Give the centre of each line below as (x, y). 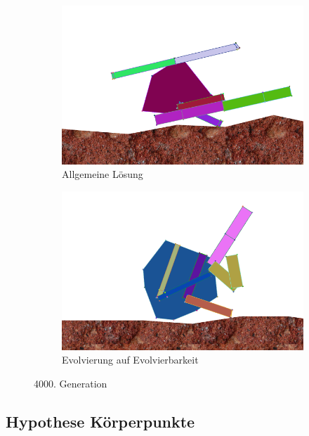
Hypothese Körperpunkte (100, 421)
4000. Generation (71, 383)
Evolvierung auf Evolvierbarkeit (130, 360)
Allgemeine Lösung (103, 174)
